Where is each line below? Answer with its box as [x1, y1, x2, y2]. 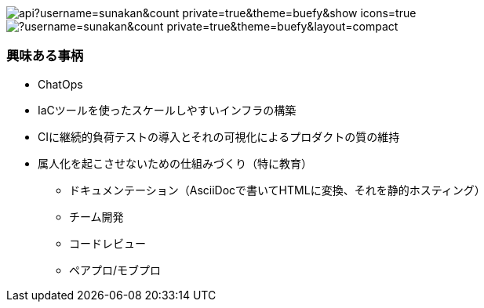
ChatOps [38, 77, 83, 91]
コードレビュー [69, 236, 146, 250]
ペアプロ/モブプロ [69, 263, 162, 277]
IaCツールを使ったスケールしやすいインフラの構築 [38, 103, 297, 117]
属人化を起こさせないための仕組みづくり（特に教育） [38, 156, 312, 170]
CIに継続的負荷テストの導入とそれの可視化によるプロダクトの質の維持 [38, 129, 400, 143]
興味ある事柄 [6, 48, 84, 64]
